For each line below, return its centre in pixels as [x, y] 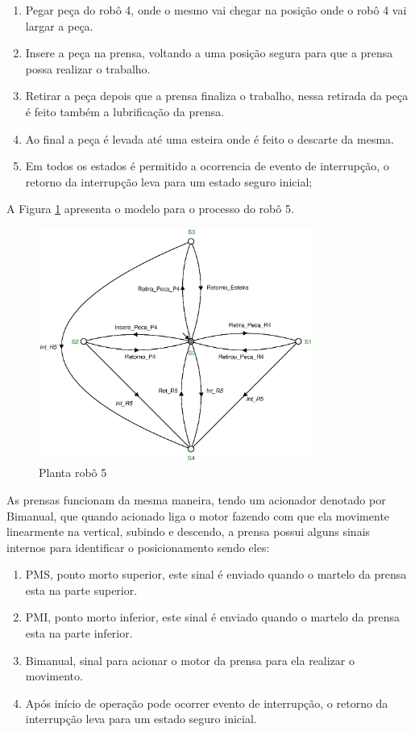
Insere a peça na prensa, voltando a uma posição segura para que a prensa [209, 53]
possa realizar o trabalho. [88, 68]
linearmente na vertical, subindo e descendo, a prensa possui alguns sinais [189, 531]
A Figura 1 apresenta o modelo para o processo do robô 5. [150, 209]
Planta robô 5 [73, 473]
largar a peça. [59, 25]
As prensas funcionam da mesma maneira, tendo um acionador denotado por [196, 499]
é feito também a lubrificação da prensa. [125, 111]
